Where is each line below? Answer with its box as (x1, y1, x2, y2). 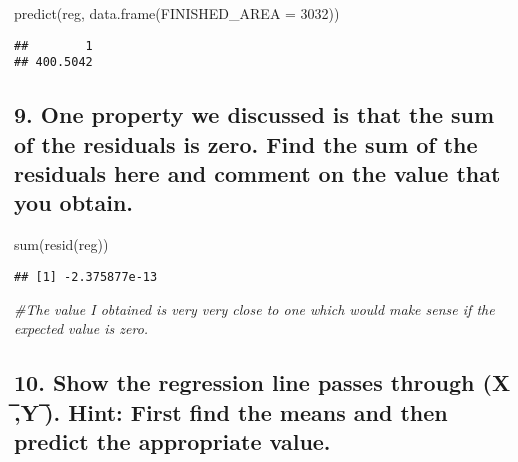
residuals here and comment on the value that (14, 158, 501, 189)
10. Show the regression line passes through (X (14, 367, 511, 398)
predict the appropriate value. (14, 425, 331, 456)
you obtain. (14, 187, 134, 218)
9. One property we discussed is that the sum (14, 99, 495, 130)
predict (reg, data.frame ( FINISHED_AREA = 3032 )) (14, 3, 340, 23)
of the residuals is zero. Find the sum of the (14, 128, 478, 159)
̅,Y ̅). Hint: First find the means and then (14, 396, 448, 427)
